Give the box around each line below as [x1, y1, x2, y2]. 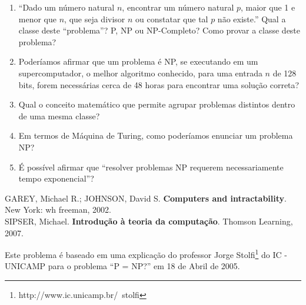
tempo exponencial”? [18, 172, 94, 185]
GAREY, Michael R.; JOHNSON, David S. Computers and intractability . [5, 192, 287, 204]
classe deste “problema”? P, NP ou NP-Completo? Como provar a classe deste [18, 24, 301, 36]
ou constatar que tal [135, 12, 208, 25]
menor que [18, 12, 57, 25]
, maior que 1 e [241, 1, 295, 13]
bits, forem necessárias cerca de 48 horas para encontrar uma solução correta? [18, 78, 300, 91]
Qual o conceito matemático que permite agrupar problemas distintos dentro [18, 98, 295, 110]
